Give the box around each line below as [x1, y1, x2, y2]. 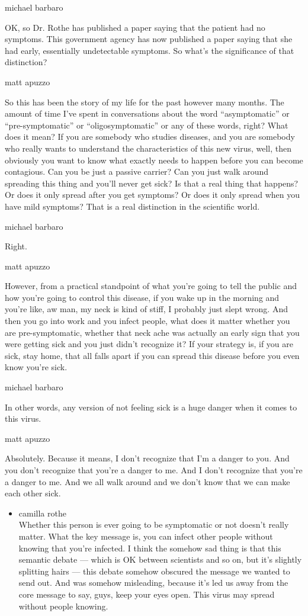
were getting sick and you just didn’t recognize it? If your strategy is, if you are [5, 338, 293, 350]
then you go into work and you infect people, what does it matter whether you [5, 315, 290, 327]
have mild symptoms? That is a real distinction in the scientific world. [5, 200, 260, 212]
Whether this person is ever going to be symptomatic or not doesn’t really [18, 518, 289, 531]
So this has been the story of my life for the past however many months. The [5, 95, 284, 108]
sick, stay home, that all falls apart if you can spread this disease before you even [5, 349, 300, 361]
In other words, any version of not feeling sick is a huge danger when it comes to [5, 400, 297, 413]
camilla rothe [18, 506, 66, 519]
